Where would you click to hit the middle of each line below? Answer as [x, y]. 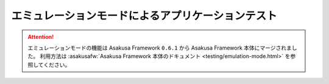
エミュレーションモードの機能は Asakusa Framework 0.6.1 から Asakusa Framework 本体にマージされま [160, 48]
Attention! [41, 37]
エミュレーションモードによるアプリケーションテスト [144, 16]
